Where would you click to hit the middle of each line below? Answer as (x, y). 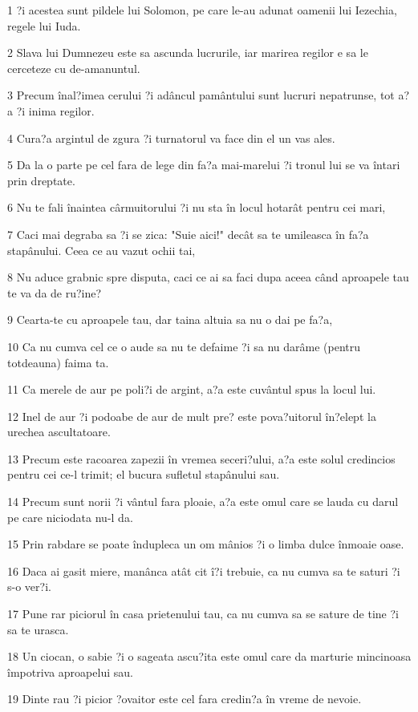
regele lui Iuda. (44, 25)
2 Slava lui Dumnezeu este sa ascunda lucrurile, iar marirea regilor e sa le (188, 53)
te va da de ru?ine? (55, 292)
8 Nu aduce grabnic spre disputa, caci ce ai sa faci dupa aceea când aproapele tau (208, 277)
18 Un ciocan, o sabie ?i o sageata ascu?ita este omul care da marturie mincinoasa (209, 656)
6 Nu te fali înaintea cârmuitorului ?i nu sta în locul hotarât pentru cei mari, (197, 207)
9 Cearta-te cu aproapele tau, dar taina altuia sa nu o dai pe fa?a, (170, 320)
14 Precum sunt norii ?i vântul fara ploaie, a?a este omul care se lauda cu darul (203, 502)
